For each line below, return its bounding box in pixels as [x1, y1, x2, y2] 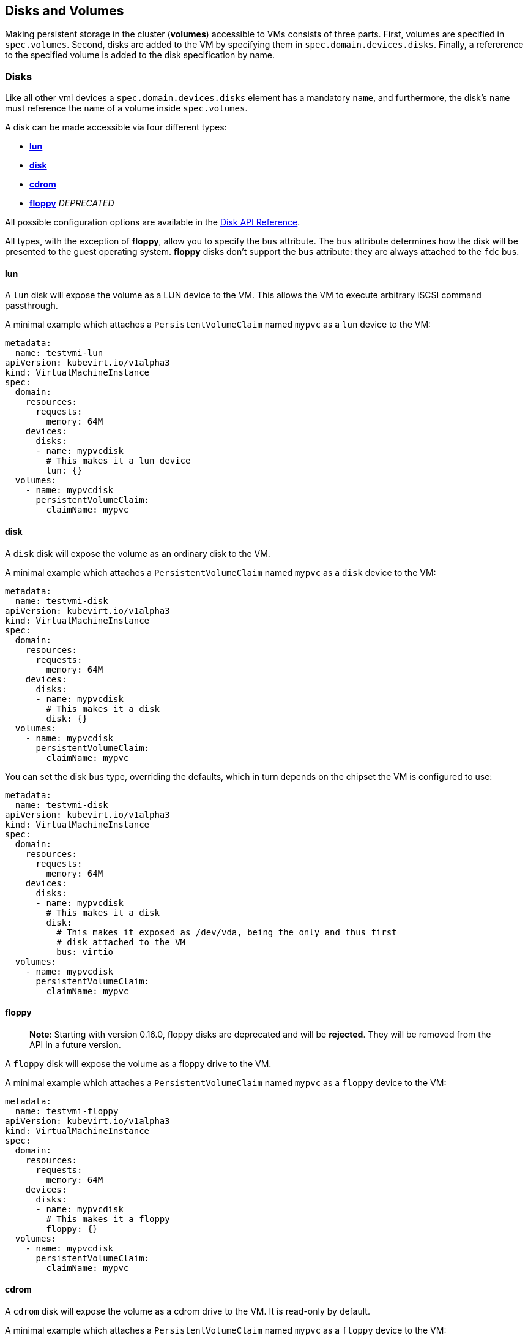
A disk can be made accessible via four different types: [5, 122, 227, 133]
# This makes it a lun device [46, 456, 191, 466]
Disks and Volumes [5, 3, 124, 18]
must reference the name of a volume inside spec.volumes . [5, 103, 248, 114]
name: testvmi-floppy [15, 1106, 119, 1116]
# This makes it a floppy [46, 1213, 170, 1224]
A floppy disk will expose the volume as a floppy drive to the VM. [5, 1058, 272, 1069]
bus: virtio [56, 946, 114, 957]
